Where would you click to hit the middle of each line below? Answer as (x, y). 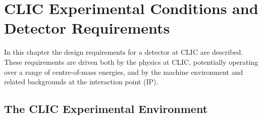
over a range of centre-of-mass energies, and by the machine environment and (124, 72)
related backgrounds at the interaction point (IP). (81, 82)
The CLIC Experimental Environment (106, 109)
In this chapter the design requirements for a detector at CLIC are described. (124, 52)
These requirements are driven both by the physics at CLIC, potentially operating (131, 62)
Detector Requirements (87, 28)
